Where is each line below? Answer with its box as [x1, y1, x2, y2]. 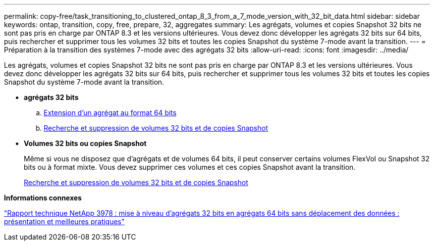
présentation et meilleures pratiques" [4, 217, 125, 226]
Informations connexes [4, 194, 82, 202]
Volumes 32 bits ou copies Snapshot [24, 139, 147, 147]
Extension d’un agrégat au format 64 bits [44, 108, 177, 117]
